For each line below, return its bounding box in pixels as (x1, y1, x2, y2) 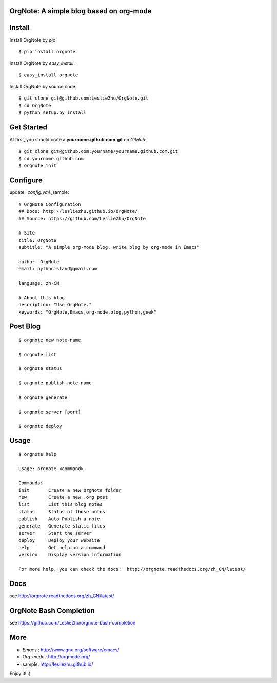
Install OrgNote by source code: (9, 84, 77, 90)
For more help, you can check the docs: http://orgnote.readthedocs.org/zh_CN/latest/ (18, 566, 246, 572)
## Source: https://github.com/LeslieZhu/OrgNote (18, 216, 146, 222)
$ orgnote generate (18, 395, 68, 400)
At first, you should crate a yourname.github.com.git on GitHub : (9, 136, 147, 143)
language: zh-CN (18, 280, 60, 286)
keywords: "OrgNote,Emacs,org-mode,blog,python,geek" (18, 309, 156, 315)
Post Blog (9, 322, 41, 331)
